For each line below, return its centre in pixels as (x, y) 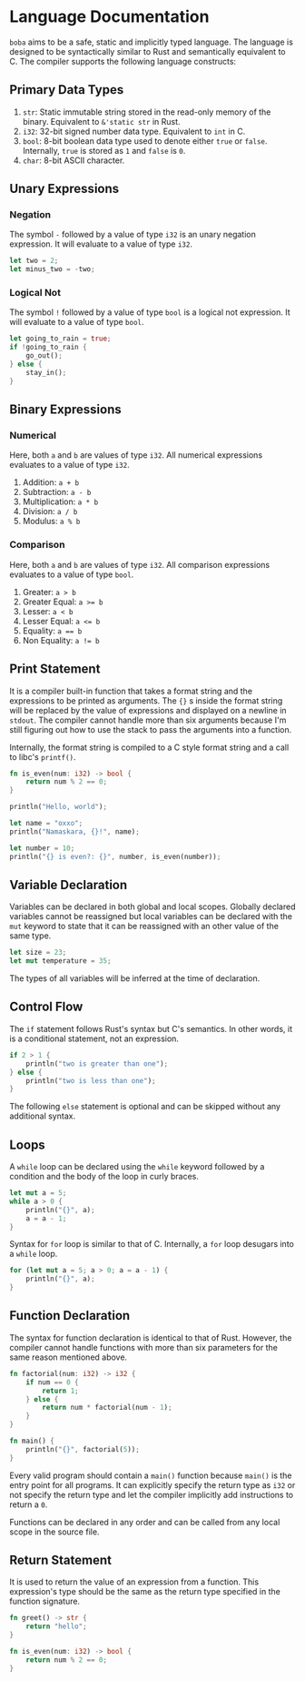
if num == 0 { (52, 1382)
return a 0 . (29, 1504)
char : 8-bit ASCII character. (74, 160)
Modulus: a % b (51, 522)
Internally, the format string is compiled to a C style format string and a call (149, 747)
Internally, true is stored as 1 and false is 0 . (104, 150)
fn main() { (32, 1441)
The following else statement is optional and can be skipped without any (145, 1107)
